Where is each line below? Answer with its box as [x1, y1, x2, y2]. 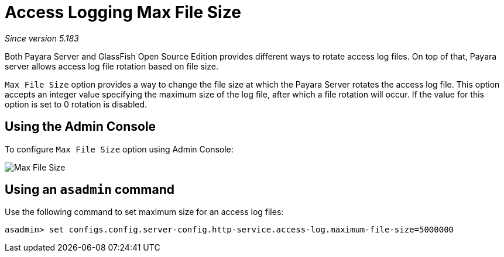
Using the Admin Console [5, 119, 156, 134]
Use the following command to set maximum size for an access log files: [5, 207, 284, 217]
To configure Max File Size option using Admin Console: [5, 144, 234, 154]
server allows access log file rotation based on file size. [5, 61, 218, 71]
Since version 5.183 [5, 33, 79, 43]
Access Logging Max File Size [5, 2, 241, 22]
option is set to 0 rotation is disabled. [5, 99, 148, 109]
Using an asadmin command [5, 182, 174, 197]
